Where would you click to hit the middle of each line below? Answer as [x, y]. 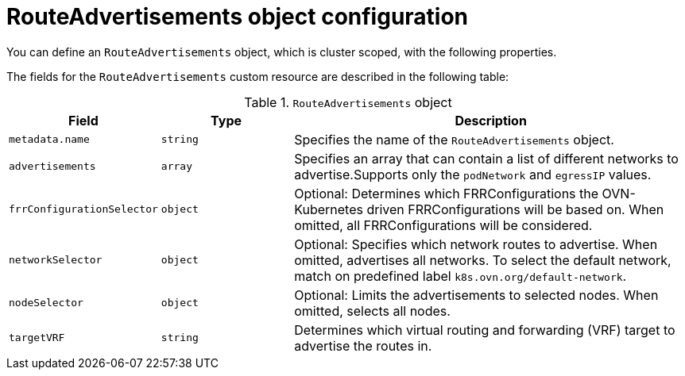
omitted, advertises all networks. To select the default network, [483, 260]
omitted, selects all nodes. [372, 311]
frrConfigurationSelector [83, 209]
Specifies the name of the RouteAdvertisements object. [454, 139]
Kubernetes [329, 209]
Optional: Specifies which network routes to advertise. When [476, 244]
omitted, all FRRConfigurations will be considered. [443, 225]
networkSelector [56, 260]
